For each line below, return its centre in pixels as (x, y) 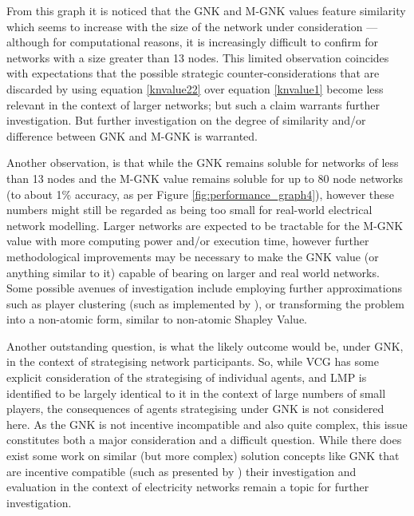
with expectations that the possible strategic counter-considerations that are (193, 73)
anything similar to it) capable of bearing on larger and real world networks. (193, 272)
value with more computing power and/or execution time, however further (188, 241)
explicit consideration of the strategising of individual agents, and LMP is (187, 377)
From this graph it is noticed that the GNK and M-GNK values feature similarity (206, 10)
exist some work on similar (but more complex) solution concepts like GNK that (203, 456)
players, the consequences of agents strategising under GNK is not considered (195, 409)
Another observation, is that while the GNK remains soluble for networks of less (203, 163)
